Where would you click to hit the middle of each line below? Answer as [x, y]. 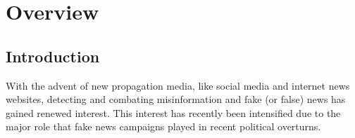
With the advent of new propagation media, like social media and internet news [178, 85]
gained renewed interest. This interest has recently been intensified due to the [173, 112]
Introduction [53, 56]
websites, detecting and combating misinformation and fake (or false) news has [176, 99]
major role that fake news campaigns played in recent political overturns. [163, 126]
